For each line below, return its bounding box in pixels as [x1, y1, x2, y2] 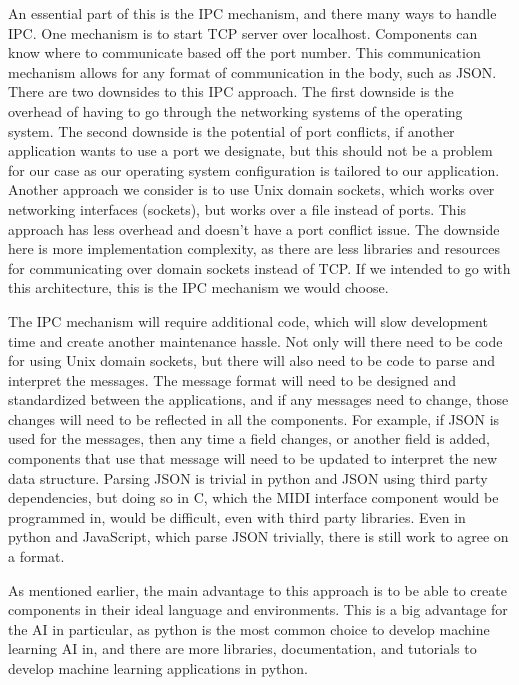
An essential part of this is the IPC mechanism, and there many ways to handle [8, 3, 497, 23]
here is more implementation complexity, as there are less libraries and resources [8, 238, 500, 259]
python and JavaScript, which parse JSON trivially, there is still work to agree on [8, 526, 509, 547]
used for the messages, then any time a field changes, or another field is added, [8, 428, 490, 449]
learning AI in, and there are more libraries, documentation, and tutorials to [8, 638, 477, 659]
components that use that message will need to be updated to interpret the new [8, 448, 498, 469]
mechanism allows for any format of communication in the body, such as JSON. [8, 61, 497, 82]
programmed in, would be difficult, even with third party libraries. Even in [8, 506, 466, 527]
